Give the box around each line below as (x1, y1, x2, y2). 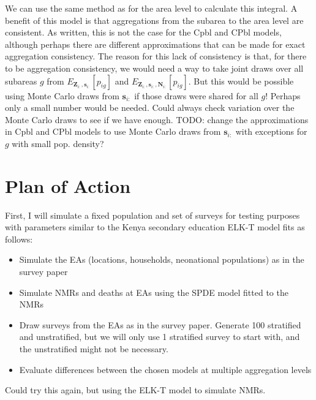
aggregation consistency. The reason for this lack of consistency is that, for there (5, 50, 307, 62)
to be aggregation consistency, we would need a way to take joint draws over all (5, 61, 304, 74)
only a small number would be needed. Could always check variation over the (5, 101, 295, 114)
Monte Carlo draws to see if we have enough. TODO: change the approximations (5, 113, 309, 126)
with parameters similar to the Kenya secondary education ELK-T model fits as (5, 221, 305, 233)
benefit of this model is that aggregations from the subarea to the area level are (5, 13, 304, 26)
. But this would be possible (188, 74, 294, 87)
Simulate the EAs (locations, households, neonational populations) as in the (19, 253, 304, 266)
